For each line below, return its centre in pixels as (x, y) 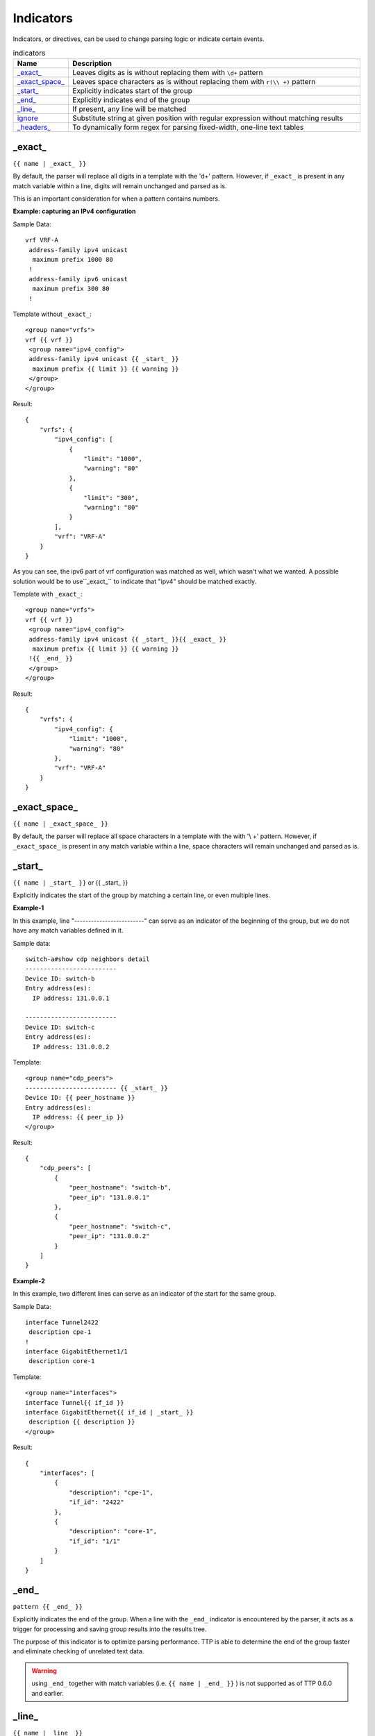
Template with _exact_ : (48, 594)
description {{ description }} (82, 1422)
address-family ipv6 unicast (78, 279)
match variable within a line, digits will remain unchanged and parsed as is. (120, 186)
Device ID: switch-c (60, 1027)
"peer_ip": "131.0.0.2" (109, 1236)
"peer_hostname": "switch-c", (120, 1226)
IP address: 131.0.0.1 (71, 998)
